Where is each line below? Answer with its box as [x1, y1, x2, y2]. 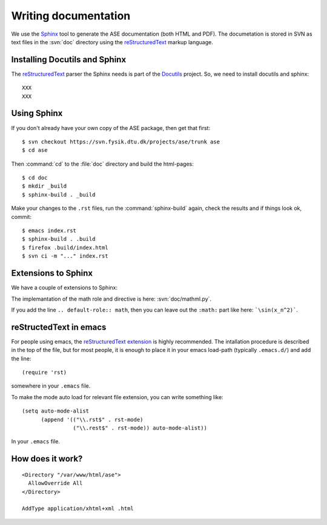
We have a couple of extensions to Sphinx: [11, 284, 118, 292]
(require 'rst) [22, 369, 67, 376]
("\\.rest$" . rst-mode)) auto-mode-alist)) [73, 424, 207, 431]
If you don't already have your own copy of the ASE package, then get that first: [11, 124, 211, 131]
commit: [11, 213, 31, 220]
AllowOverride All [28, 480, 83, 487]
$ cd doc [22, 174, 48, 181]
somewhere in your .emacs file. [11, 382, 91, 390]
